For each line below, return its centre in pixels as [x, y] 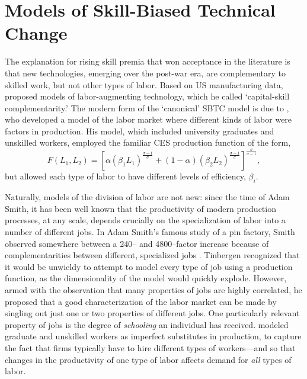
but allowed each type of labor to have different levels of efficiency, [125, 176]
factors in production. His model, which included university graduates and [140, 131]
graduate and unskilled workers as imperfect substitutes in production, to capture [153, 336]
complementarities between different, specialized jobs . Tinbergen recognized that [152, 255]
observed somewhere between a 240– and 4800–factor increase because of [137, 243]
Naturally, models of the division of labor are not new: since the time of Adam [147, 197]
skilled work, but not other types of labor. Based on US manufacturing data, [144, 84]
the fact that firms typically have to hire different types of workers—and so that [150, 347]
